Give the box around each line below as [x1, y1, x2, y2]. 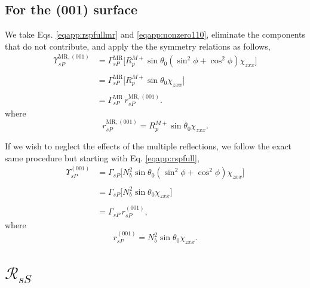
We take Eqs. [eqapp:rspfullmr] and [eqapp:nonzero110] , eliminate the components [5, 28, 306, 41]
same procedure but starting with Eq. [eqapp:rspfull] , [5, 151, 199, 164]
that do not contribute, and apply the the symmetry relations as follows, [5, 39, 271, 52]
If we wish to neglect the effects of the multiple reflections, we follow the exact [5, 140, 292, 152]
